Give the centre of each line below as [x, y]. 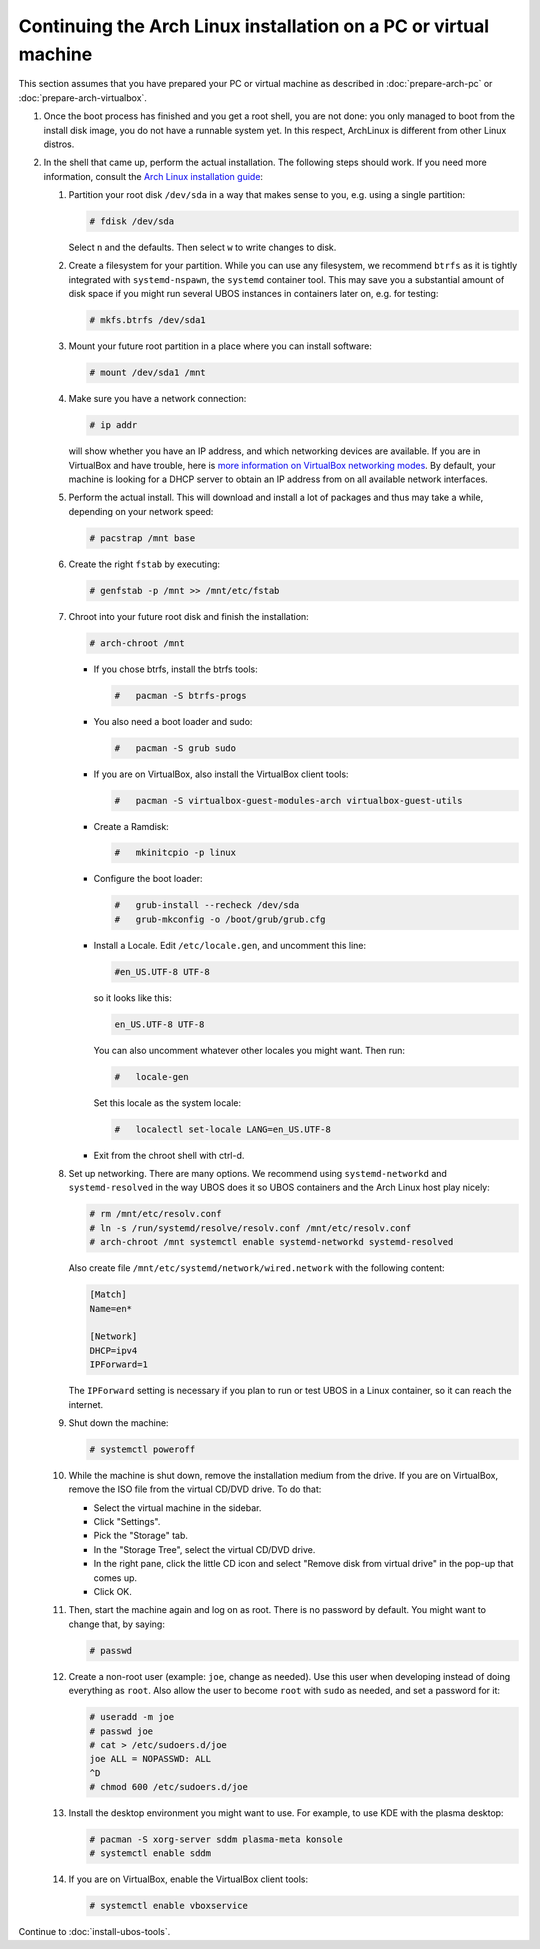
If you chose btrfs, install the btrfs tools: [176, 669]
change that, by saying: [116, 1624]
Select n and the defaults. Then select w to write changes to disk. [202, 247]
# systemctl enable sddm [150, 1853]
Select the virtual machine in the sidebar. [177, 1507]
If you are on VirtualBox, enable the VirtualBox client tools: [188, 1879]
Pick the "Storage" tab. [141, 1536]
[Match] [108, 1294]
